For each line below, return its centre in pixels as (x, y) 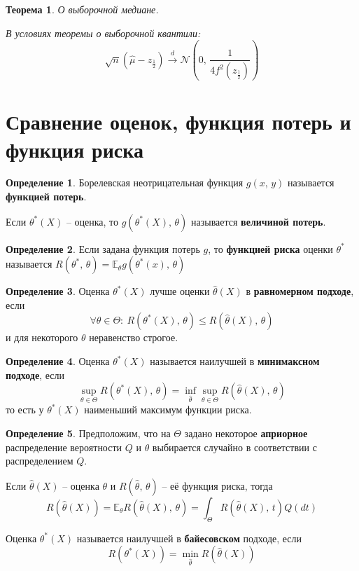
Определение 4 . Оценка (58, 361)
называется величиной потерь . (259, 221)
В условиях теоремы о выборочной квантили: (103, 33)
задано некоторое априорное (246, 433)
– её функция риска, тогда (217, 485)
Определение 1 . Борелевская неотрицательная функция (125, 183)
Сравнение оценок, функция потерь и (178, 122)
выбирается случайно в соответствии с (234, 447)
